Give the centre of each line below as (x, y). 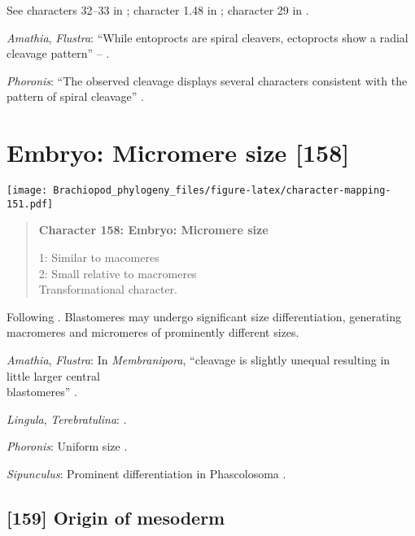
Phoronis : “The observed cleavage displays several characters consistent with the (207, 80)
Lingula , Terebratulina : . (67, 418)
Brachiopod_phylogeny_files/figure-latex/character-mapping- (222, 191)
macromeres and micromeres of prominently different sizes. (153, 332)
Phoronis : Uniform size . (67, 446)
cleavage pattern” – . (58, 53)
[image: (27, 191)
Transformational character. (108, 289)
